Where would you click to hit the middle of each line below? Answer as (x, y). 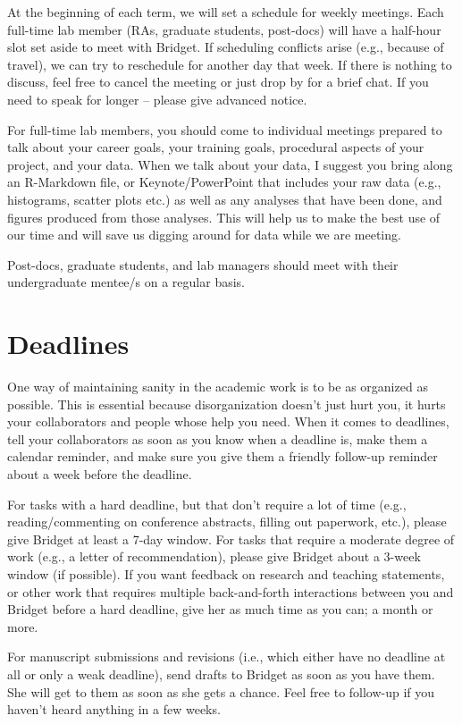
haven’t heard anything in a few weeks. (114, 709)
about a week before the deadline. (100, 474)
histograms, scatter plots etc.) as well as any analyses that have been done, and (225, 199)
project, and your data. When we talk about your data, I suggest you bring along (230, 164)
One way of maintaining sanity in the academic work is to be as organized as (218, 387)
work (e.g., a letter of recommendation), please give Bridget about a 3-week (214, 556)
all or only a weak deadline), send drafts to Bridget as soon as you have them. (221, 673)
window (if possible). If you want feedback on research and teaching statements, (226, 573)
